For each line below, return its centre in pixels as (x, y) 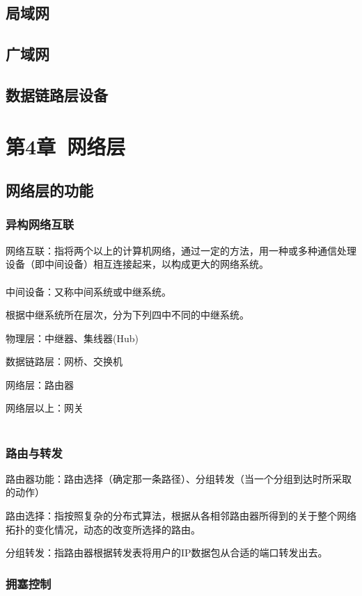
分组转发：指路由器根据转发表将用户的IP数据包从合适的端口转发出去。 (167, 553)
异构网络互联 (40, 224)
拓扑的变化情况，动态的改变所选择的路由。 (103, 529)
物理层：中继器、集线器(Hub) (72, 338)
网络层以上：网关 (45, 408)
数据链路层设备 (57, 94)
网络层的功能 (49, 190)
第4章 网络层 (66, 146)
